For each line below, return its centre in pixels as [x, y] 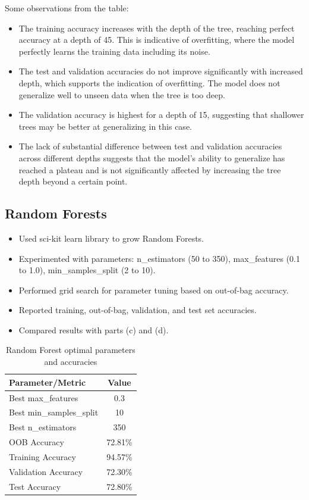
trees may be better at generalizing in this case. [105, 126]
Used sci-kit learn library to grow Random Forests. [111, 238]
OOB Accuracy [37, 442]
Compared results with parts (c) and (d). [94, 329]
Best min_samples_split [54, 412]
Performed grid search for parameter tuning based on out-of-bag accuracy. [154, 290]
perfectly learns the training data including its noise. [114, 51]
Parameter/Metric [48, 382]
